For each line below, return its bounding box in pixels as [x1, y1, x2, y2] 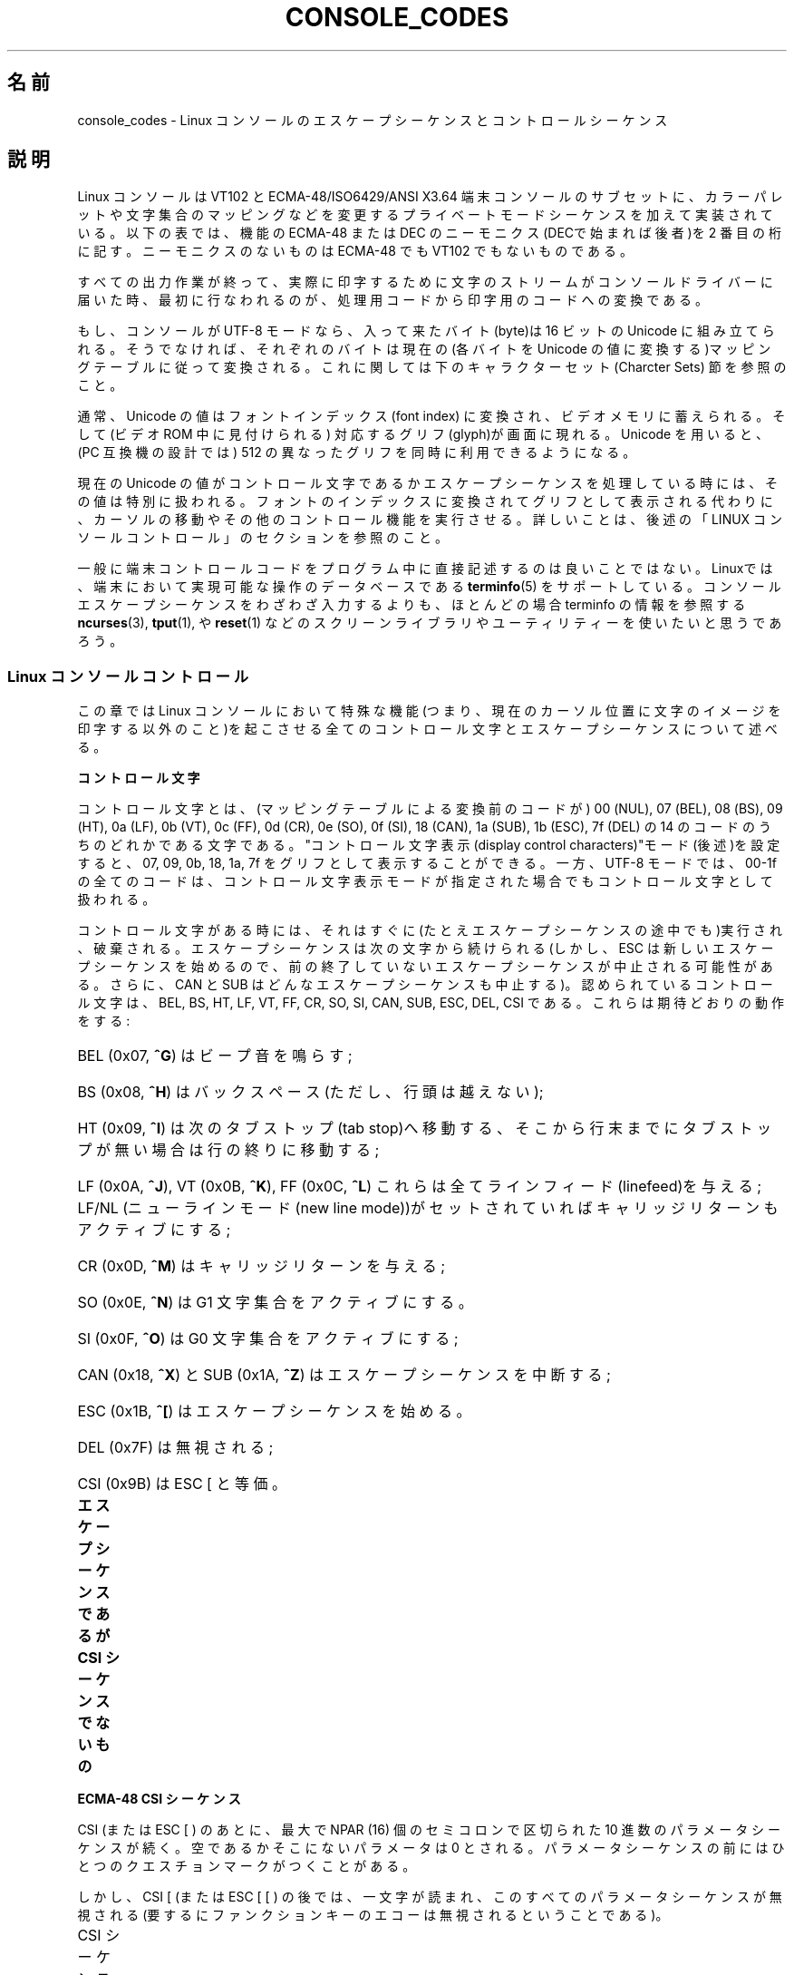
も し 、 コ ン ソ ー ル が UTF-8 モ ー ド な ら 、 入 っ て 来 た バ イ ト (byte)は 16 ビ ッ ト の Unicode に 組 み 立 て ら [77, 323, 775, 339]
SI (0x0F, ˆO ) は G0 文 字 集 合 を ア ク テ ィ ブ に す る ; [77, 1329, 459, 1348]
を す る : [77, 1013, 131, 1029]
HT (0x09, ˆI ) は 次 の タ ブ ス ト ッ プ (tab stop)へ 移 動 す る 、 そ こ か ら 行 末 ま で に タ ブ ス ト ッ [77, 1119, 771, 1138]
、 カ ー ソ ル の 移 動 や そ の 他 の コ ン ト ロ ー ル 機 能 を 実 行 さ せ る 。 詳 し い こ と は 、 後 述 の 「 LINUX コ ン [77, 511, 783, 528]
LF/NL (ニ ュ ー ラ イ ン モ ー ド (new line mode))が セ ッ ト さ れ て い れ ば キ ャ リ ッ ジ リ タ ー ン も [77, 1199, 779, 1218]
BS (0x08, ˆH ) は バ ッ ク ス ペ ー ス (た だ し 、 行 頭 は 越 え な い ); [77, 1083, 544, 1102]
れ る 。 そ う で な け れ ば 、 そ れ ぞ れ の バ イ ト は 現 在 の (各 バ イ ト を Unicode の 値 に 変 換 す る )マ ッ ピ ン [77, 341, 771, 357]
